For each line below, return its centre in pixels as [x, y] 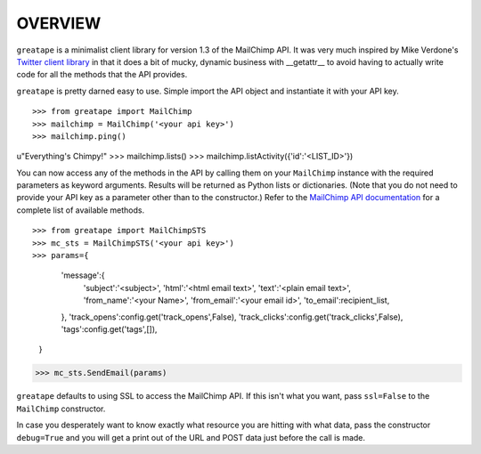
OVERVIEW [59, 23]
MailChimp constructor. [61, 409]
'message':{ [83, 275]
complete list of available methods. [81, 210]
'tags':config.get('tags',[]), [109, 328]
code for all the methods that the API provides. [102, 75]
